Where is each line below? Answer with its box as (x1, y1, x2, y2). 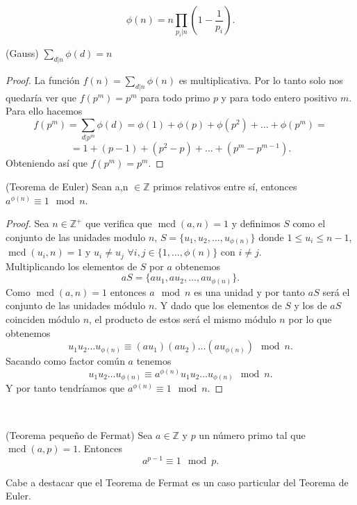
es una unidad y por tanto (194, 284, 306, 299)
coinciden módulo (6, 312, 80, 326)
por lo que (288, 312, 332, 326)
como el (292, 216, 326, 231)
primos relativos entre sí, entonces (153, 179, 297, 193)
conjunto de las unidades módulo (6, 298, 146, 313)
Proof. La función (6, 73, 80, 88)
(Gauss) (6, 46, 39, 60)
